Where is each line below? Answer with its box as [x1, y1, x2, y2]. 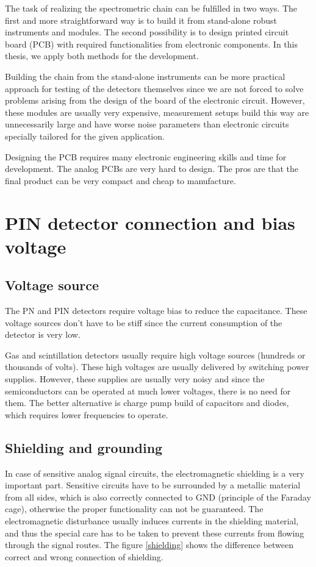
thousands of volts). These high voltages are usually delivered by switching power [5, 360, 309, 373]
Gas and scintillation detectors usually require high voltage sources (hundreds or [5, 348, 306, 361]
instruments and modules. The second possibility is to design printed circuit [5, 26, 289, 38]
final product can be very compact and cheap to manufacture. [5, 174, 236, 187]
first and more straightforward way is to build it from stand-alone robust [5, 13, 277, 26]
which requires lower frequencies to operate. [5, 408, 168, 421]
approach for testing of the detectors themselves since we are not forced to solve [5, 82, 304, 94]
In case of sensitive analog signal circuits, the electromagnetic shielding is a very [5, 466, 304, 479]
